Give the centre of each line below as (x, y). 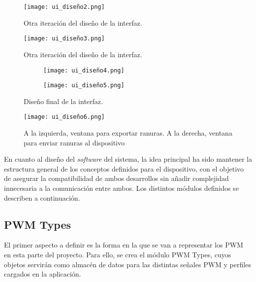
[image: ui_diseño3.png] (64, 39)
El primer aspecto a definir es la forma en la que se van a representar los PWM (124, 245)
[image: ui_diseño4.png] (84, 70)
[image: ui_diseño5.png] (84, 86)
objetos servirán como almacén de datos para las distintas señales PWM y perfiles (128, 264)
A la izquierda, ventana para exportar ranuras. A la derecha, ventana (128, 133)
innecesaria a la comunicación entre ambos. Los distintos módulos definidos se (121, 188)
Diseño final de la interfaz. (63, 101)
